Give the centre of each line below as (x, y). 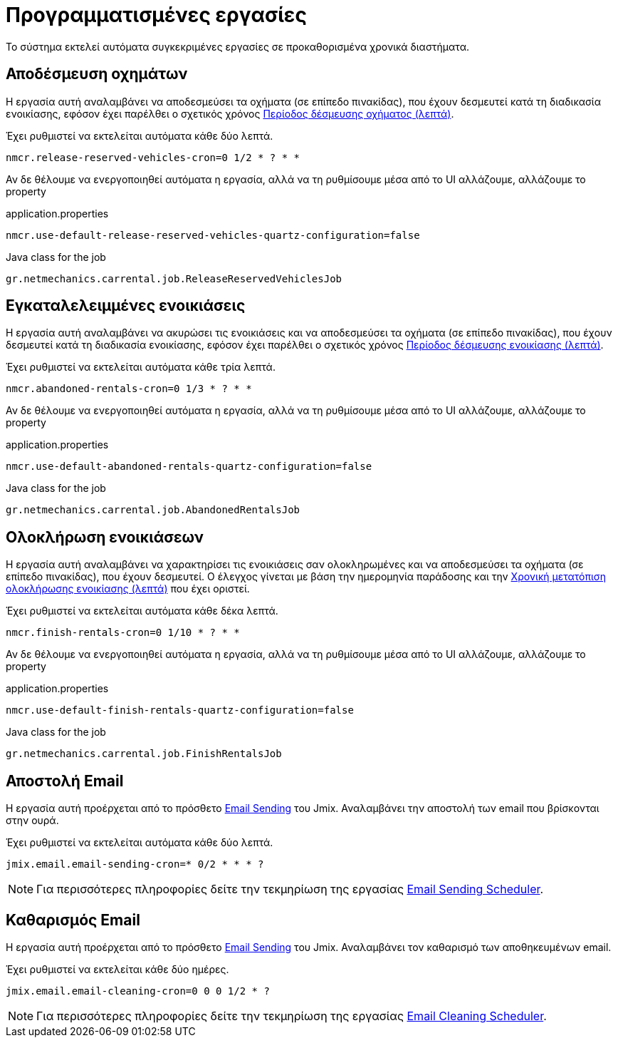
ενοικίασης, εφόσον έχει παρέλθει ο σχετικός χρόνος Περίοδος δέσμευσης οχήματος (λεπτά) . (230, 113)
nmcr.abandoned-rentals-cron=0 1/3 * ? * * (129, 389)
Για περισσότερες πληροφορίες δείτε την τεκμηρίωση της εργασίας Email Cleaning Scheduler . (292, 1016)
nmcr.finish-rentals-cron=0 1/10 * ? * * (123, 633)
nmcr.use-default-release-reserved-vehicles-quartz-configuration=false (213, 235)
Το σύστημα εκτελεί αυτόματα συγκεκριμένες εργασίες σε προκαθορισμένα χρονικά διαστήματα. (237, 46)
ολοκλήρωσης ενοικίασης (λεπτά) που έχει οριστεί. (128, 589)
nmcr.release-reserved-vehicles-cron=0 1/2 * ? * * (153, 157)
